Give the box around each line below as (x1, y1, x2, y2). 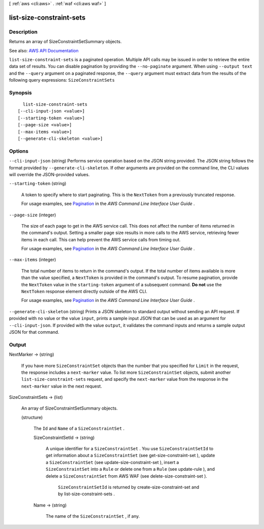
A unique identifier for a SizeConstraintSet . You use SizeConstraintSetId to (45, 446, 214, 452)
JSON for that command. (9, 329, 60, 335)
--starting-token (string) (9, 181, 66, 186)
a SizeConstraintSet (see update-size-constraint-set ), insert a (45, 459, 179, 465)
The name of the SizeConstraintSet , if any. (45, 513, 140, 519)
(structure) (21, 414, 43, 420)
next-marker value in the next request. (21, 383, 102, 389)
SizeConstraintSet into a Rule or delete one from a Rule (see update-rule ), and (45, 466, 215, 472)
